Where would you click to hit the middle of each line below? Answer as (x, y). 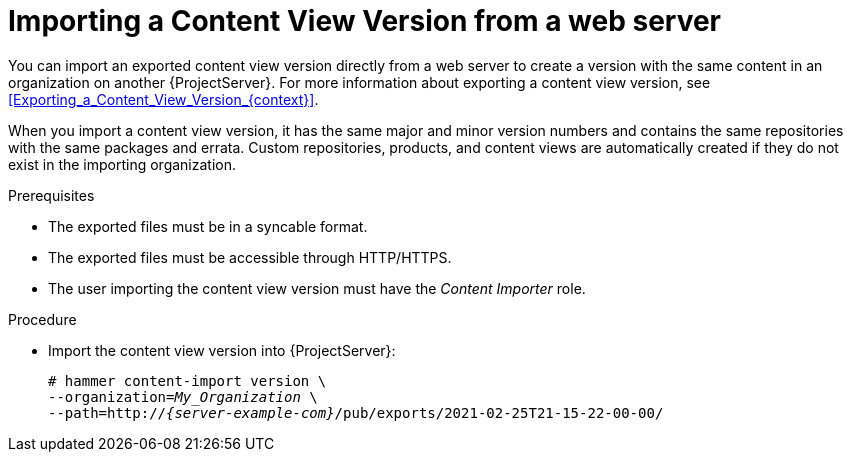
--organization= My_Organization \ (183, 396)
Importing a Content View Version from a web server (365, 21)
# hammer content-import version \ (187, 380)
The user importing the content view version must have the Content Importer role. (317, 288)
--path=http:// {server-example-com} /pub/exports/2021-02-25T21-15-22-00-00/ (356, 412)
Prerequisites (51, 195)
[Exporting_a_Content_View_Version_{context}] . (163, 99)
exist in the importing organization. (122, 164)
